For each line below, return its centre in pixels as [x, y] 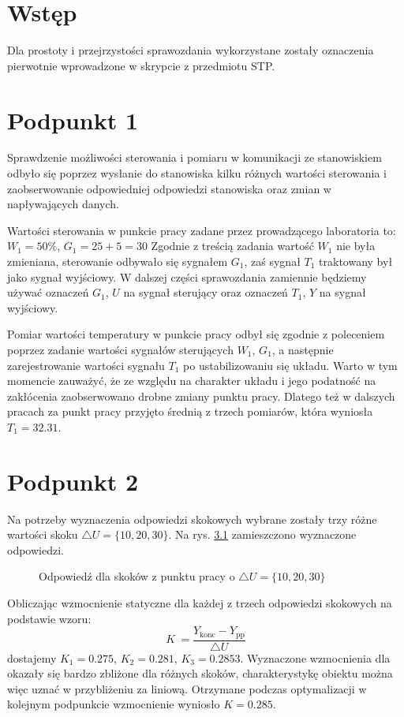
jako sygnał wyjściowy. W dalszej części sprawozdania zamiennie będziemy [187, 276]
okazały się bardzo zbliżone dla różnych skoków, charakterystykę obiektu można [200, 673]
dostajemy [32, 657]
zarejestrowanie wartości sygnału [86, 365]
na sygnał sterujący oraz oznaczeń [206, 292]
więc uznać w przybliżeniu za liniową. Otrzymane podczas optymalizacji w [187, 688]
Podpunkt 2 [73, 481]
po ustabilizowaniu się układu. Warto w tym [290, 365]
